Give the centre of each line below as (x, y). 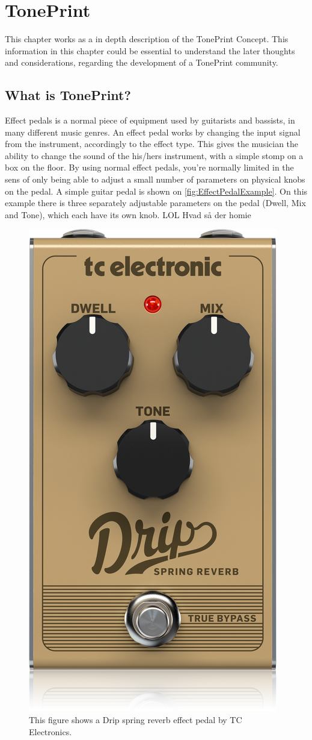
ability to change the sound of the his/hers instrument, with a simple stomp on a (154, 155)
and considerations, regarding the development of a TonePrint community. (142, 62)
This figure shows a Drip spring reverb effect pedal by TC (136, 720)
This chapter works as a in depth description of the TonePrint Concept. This (147, 39)
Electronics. (50, 731)
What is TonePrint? (68, 95)
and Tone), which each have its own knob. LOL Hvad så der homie (128, 214)
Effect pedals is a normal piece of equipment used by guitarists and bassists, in (150, 120)
